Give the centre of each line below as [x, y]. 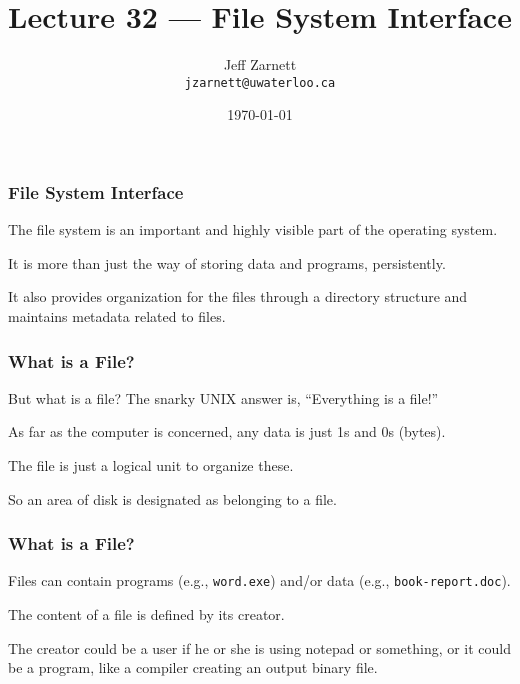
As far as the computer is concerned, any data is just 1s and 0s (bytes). [227, 431]
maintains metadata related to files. [117, 316]
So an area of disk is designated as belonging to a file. [172, 498]
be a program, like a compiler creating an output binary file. [193, 667]
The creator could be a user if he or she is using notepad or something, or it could [260, 647]
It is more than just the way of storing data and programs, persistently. [227, 262]
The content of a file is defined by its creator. [146, 614]
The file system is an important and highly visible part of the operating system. [253, 229]
